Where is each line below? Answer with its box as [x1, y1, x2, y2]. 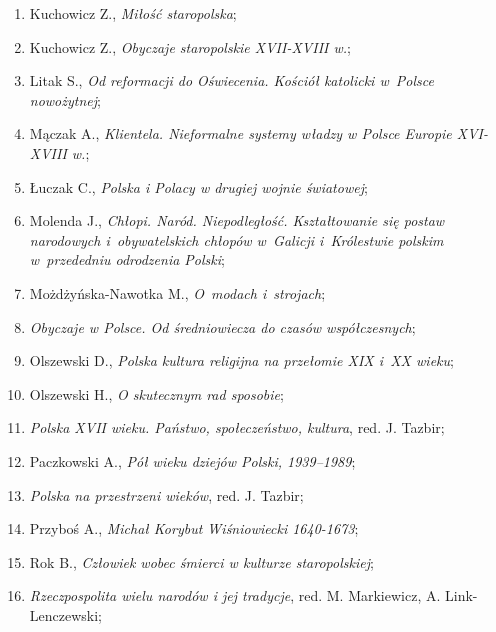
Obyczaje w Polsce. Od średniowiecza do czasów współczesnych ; [29, 316, 416, 337]
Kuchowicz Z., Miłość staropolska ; [29, 3, 237, 23]
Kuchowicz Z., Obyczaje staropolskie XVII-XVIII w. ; [29, 36, 351, 57]
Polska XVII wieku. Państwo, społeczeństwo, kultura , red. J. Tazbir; [29, 417, 445, 438]
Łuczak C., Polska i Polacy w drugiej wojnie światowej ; [29, 176, 368, 197]
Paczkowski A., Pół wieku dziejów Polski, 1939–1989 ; [29, 450, 356, 471]
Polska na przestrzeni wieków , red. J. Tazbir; [29, 484, 304, 505]
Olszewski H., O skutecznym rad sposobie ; [29, 383, 284, 404]
